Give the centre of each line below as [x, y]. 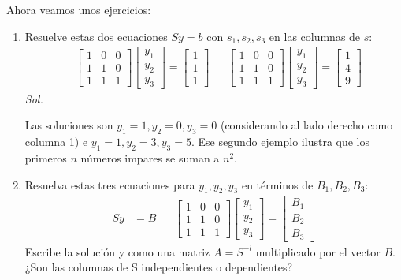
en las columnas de [315, 36]
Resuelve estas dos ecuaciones [96, 36]
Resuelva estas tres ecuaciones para [110, 184]
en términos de [277, 184]
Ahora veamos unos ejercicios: [79, 9]
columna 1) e [56, 142]
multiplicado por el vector [318, 251]
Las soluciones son [69, 125]
